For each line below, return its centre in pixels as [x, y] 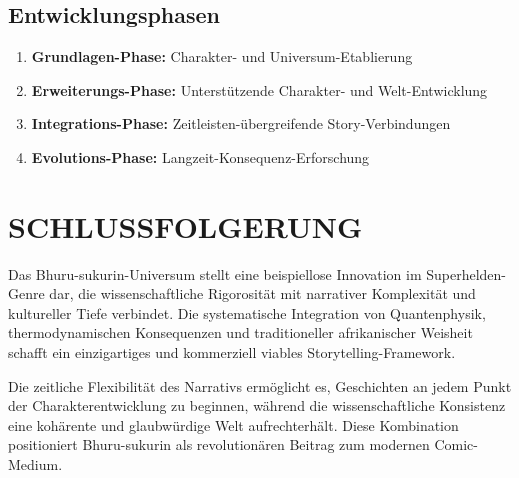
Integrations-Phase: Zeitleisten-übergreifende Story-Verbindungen [241, 123]
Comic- [456, 444]
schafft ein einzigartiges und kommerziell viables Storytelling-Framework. [232, 352]
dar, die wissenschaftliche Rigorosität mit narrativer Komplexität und [262, 293]
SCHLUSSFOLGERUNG [185, 225]
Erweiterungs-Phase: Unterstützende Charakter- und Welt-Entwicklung [259, 89]
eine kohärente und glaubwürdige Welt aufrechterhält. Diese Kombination [233, 424]
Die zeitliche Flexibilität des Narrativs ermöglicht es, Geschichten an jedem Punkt [260, 385]
